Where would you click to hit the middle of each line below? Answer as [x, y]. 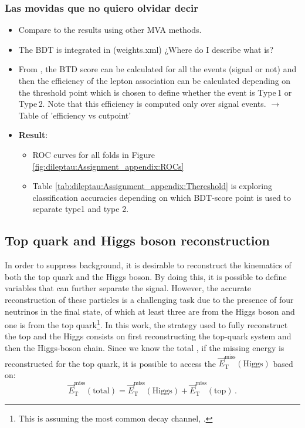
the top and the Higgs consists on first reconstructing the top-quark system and [148, 336]
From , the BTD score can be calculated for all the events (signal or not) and [157, 69]
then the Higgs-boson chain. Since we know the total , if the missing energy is [145, 347]
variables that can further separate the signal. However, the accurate [128, 288]
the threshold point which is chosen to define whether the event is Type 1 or [155, 92]
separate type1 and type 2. [81, 209]
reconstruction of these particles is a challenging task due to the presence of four [149, 299]
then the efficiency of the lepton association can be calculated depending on [155, 80]
